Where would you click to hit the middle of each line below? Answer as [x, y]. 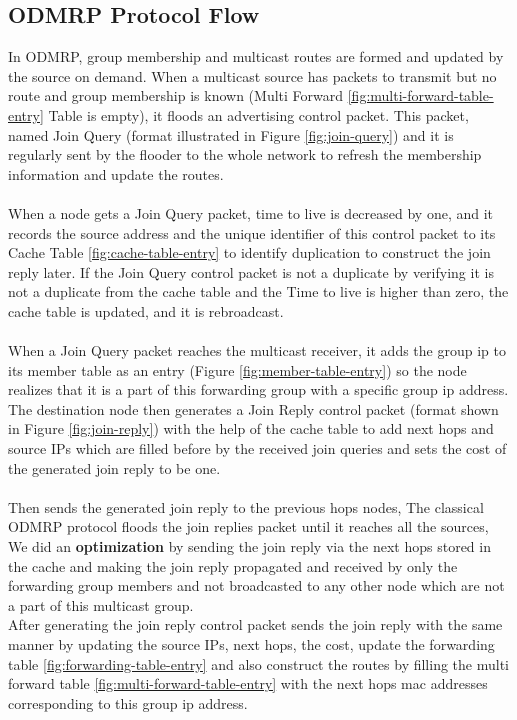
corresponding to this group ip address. [128, 702]
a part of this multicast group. [101, 604]
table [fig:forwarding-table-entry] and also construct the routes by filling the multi [258, 663]
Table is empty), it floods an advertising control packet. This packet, [258, 114]
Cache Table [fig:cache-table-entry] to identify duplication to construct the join [249, 252]
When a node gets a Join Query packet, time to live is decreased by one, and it [251, 212]
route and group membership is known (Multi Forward [176, 95]
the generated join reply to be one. [114, 467]
